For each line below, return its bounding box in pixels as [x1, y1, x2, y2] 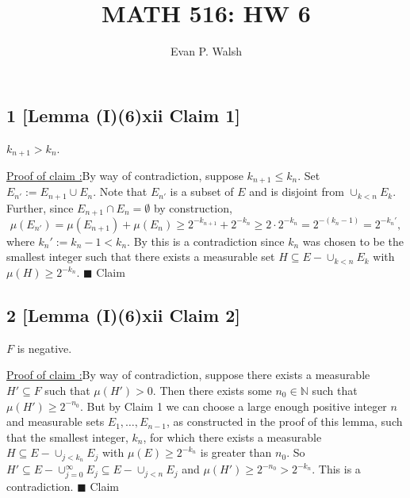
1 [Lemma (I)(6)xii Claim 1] [6, 102, 240, 127]
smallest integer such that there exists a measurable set [6, 248, 275, 265]
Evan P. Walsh [171, 43, 242, 59]
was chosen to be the [302, 232, 404, 249]
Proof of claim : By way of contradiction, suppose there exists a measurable [6, 366, 370, 383]
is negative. [17, 339, 72, 356]
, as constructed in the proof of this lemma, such [167, 413, 403, 430]
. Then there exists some [152, 382, 272, 399]
